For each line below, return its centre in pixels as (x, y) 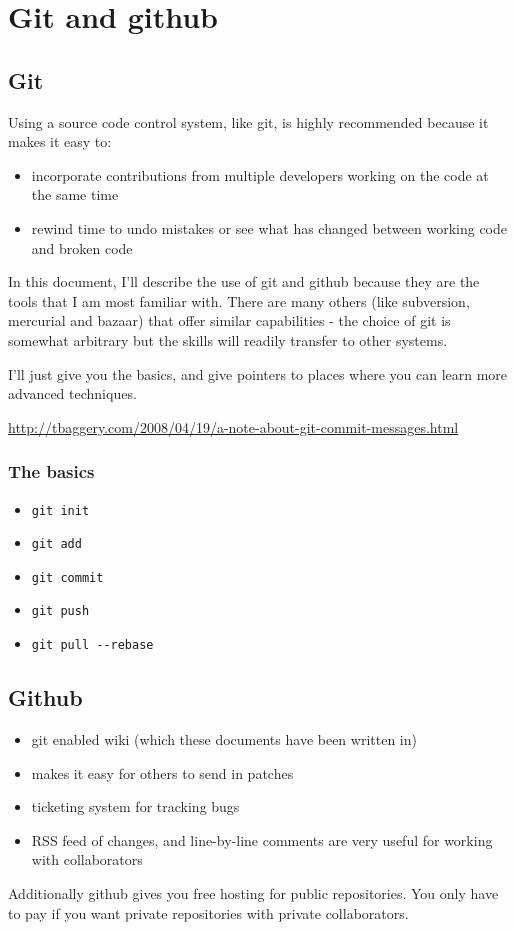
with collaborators (87, 859)
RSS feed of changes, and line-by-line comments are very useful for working (262, 839)
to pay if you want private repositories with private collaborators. (208, 912)
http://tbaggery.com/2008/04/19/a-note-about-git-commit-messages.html (233, 426)
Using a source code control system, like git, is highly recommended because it (248, 121)
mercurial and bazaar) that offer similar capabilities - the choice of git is (229, 320)
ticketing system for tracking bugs (135, 806)
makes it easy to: (60, 141)
